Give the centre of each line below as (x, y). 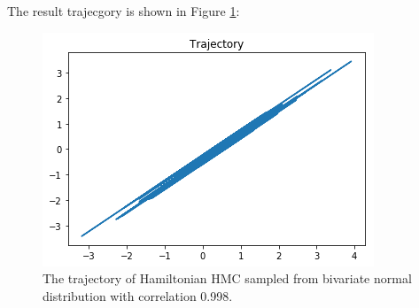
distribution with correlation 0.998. (138, 295)
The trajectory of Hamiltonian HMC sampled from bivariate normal (227, 278)
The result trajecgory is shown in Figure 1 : (124, 11)
